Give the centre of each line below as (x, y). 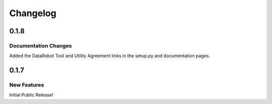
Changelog (33, 13)
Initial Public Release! (31, 95)
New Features (27, 85)
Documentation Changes (41, 45)
